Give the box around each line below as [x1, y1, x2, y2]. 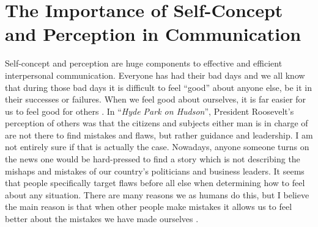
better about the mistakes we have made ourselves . [5, 212, 199, 225]
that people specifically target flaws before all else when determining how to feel [5, 176, 305, 189]
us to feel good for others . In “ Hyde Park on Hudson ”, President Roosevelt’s [5, 104, 294, 117]
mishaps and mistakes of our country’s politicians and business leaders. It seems [5, 164, 305, 177]
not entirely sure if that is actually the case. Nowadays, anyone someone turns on [5, 140, 309, 153]
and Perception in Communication [5, 21, 301, 46]
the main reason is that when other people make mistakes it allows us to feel [5, 200, 292, 213]
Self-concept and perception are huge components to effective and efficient [5, 57, 283, 70]
